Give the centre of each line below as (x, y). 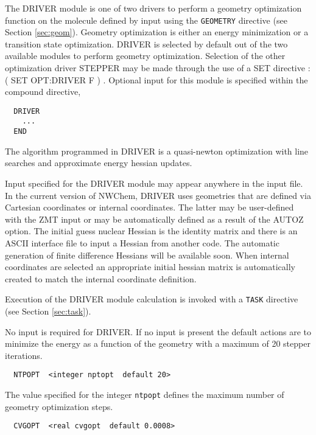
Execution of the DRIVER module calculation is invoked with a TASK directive (152, 299)
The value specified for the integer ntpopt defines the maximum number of (145, 394)
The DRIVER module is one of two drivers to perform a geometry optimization (153, 8)
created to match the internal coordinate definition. (101, 278)
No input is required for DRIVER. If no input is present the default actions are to (158, 331)
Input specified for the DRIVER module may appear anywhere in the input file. (154, 183)
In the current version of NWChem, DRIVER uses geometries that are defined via (158, 195)
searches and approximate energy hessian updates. (99, 163)
